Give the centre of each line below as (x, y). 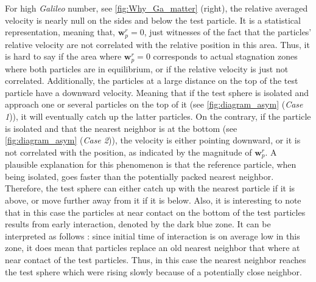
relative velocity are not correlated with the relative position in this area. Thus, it (157, 44)
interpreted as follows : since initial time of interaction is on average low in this (153, 236)
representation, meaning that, (60, 32)
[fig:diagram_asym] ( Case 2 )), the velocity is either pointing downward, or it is (153, 140)
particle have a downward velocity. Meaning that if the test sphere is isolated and (157, 92)
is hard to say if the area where (63, 56)
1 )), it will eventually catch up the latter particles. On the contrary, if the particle (158, 116)
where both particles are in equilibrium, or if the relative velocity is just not (147, 68)
